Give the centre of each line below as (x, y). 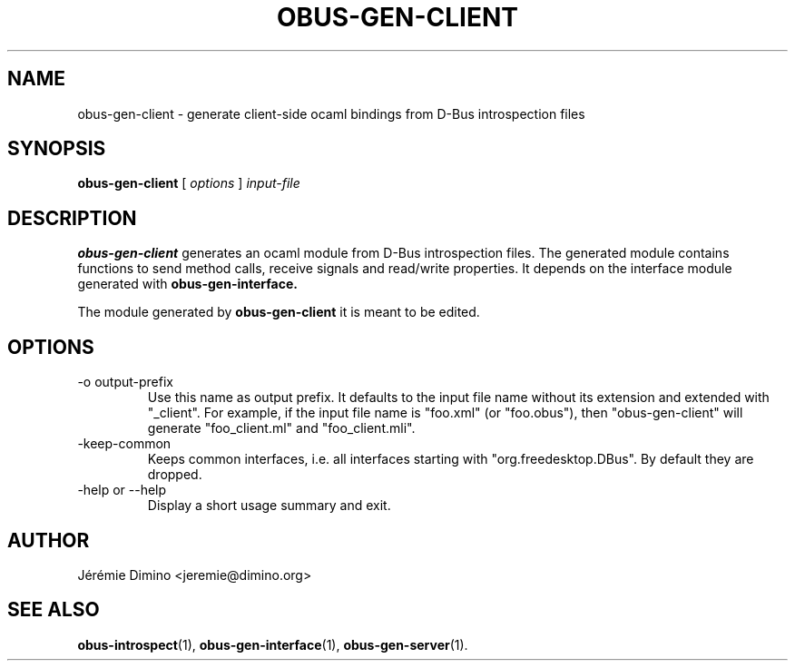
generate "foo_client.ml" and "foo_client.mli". (281, 428)
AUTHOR (49, 540)
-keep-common (124, 444)
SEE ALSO (54, 610)
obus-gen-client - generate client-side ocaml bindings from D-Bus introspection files (331, 113)
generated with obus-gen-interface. (187, 284)
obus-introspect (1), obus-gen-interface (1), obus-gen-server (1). (273, 644)
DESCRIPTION (72, 218)
